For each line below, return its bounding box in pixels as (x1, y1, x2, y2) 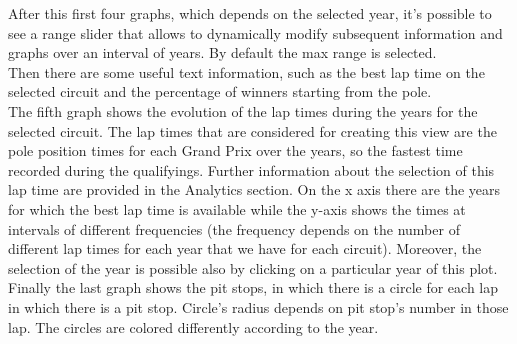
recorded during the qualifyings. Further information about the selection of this (8, 159, 495, 180)
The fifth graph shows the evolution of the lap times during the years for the (8, 100, 478, 121)
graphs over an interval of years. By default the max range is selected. (8, 42, 437, 63)
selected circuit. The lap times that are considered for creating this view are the (8, 120, 497, 141)
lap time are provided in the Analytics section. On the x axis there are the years (8, 179, 501, 200)
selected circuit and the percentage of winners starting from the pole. (8, 81, 432, 102)
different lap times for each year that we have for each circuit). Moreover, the (8, 238, 482, 259)
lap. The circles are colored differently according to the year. (8, 316, 379, 337)
